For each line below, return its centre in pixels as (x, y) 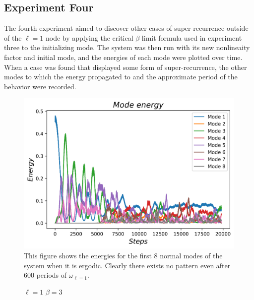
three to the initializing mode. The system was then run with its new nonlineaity (127, 47)
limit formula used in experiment (192, 37)
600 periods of (45, 275)
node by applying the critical (89, 37)
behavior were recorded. (40, 86)
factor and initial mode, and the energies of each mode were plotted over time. (123, 57)
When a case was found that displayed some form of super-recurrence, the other (126, 67)
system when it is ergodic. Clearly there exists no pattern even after (127, 265)
